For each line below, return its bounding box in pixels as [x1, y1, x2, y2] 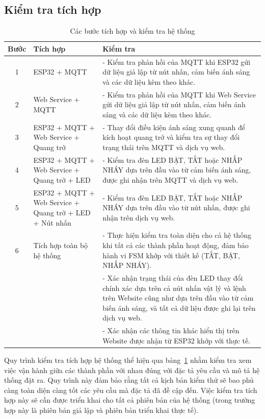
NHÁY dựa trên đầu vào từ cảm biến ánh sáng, [102, 164, 251, 175]
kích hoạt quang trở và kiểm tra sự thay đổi [102, 132, 240, 142]
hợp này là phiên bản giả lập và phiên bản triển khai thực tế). [4, 404, 199, 415]
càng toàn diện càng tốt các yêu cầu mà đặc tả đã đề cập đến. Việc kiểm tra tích [4, 384, 257, 395]
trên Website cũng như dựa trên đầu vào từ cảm [102, 292, 254, 303]
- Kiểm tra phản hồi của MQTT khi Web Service [102, 89, 256, 100]
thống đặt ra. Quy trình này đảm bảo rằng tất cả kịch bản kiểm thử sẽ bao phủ [4, 375, 254, 385]
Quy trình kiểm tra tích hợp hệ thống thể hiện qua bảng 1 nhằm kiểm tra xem [4, 354, 252, 365]
